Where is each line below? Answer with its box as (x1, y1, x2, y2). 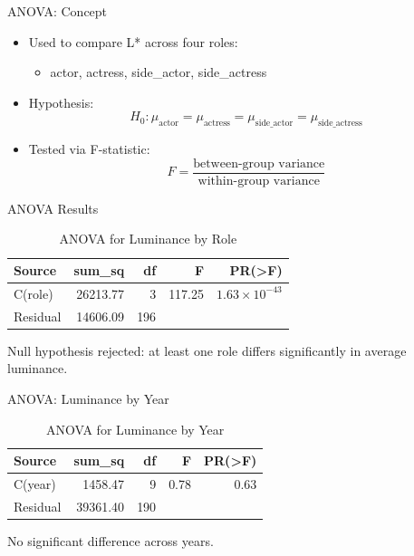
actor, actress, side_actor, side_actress (50, 62, 267, 81)
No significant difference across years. (7, 531, 214, 550)
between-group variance (193, 157, 325, 170)
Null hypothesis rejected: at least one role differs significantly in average (7, 340, 407, 359)
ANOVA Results (7, 198, 99, 217)
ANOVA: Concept (7, 2, 108, 20)
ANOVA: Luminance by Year (7, 388, 169, 407)
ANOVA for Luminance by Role (59, 229, 237, 248)
